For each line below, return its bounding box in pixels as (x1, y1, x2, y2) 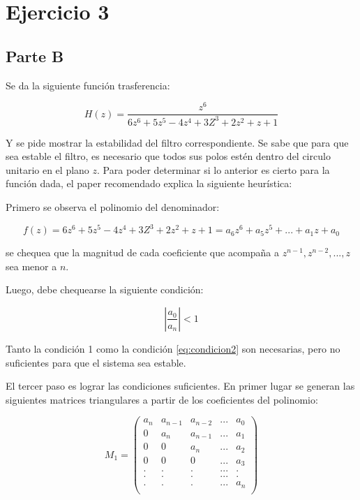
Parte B (6, 45, 64, 66)
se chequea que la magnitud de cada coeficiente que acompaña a (6, 245, 280, 260)
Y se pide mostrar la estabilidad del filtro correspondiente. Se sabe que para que (6, 135, 349, 149)
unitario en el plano (6, 162, 89, 177)
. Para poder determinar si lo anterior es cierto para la (97, 162, 330, 177)
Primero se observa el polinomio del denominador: (6, 200, 220, 214)
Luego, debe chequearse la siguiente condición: (6, 282, 204, 297)
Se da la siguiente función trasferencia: (6, 78, 170, 92)
